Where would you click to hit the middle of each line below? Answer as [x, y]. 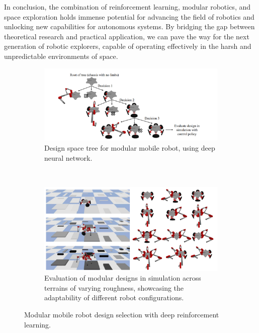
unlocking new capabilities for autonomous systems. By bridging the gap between [129, 26]
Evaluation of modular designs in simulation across [123, 278]
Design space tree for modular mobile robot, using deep [130, 147]
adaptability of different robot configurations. [114, 297]
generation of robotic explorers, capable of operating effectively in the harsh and [128, 46]
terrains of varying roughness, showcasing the [114, 287]
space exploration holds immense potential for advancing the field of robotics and [129, 16]
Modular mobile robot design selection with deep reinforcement [122, 315]
